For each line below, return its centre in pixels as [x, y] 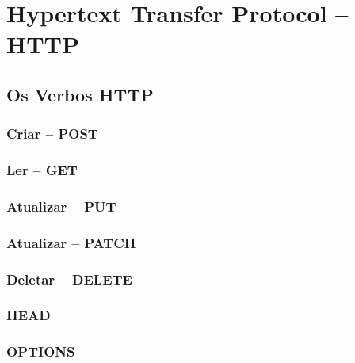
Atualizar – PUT [61, 206]
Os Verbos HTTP [80, 94]
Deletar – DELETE [69, 279]
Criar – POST [52, 134]
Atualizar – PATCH [71, 242]
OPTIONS [41, 352]
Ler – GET [42, 170]
